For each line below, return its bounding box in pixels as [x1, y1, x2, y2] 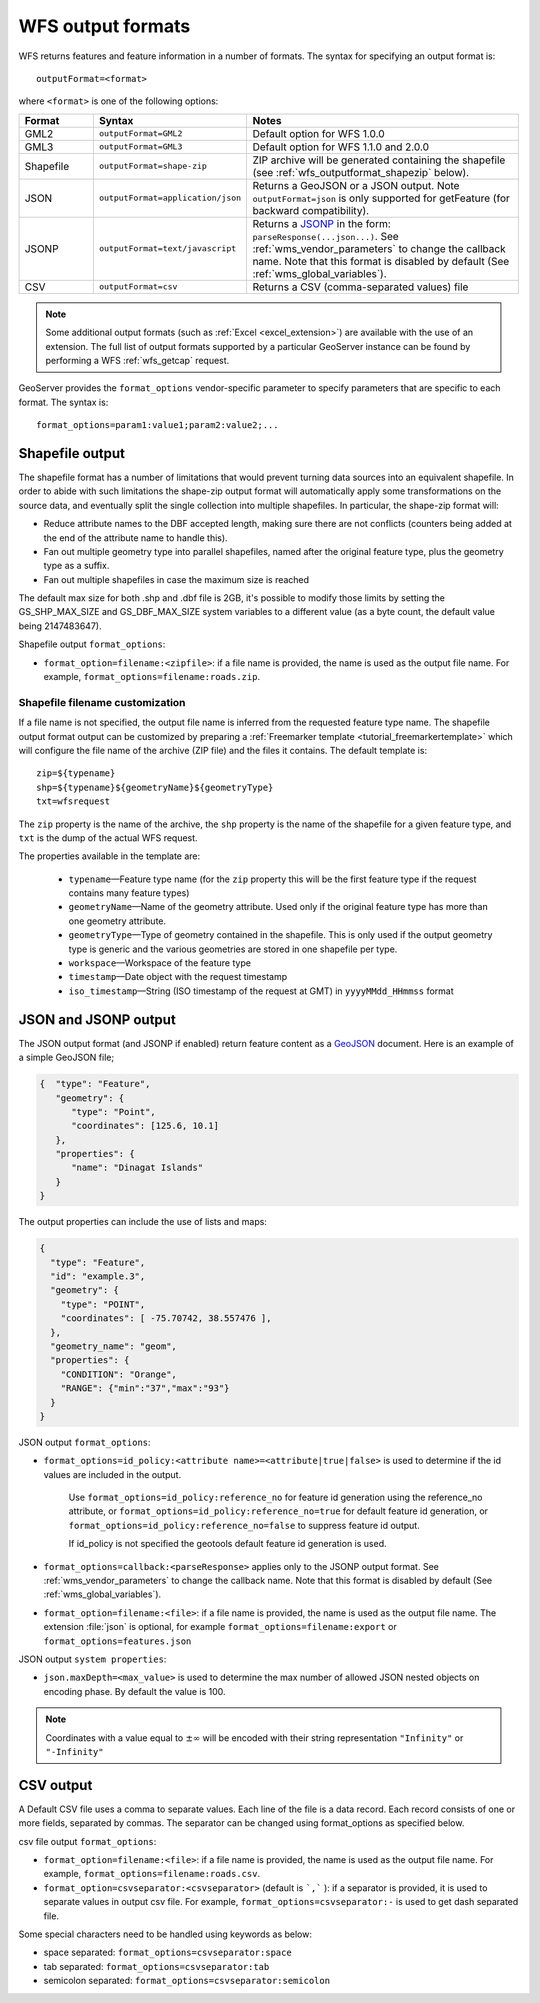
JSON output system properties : [18, 1653, 167, 1665]
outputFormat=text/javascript [98, 243, 237, 254]
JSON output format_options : [18, 1436, 151, 1448]
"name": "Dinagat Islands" [71, 1162, 204, 1174]
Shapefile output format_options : [18, 638, 166, 650]
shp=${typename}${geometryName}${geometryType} [36, 781, 274, 793]
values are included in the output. [43, 1468, 182, 1480]
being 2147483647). [18, 620, 102, 632]
